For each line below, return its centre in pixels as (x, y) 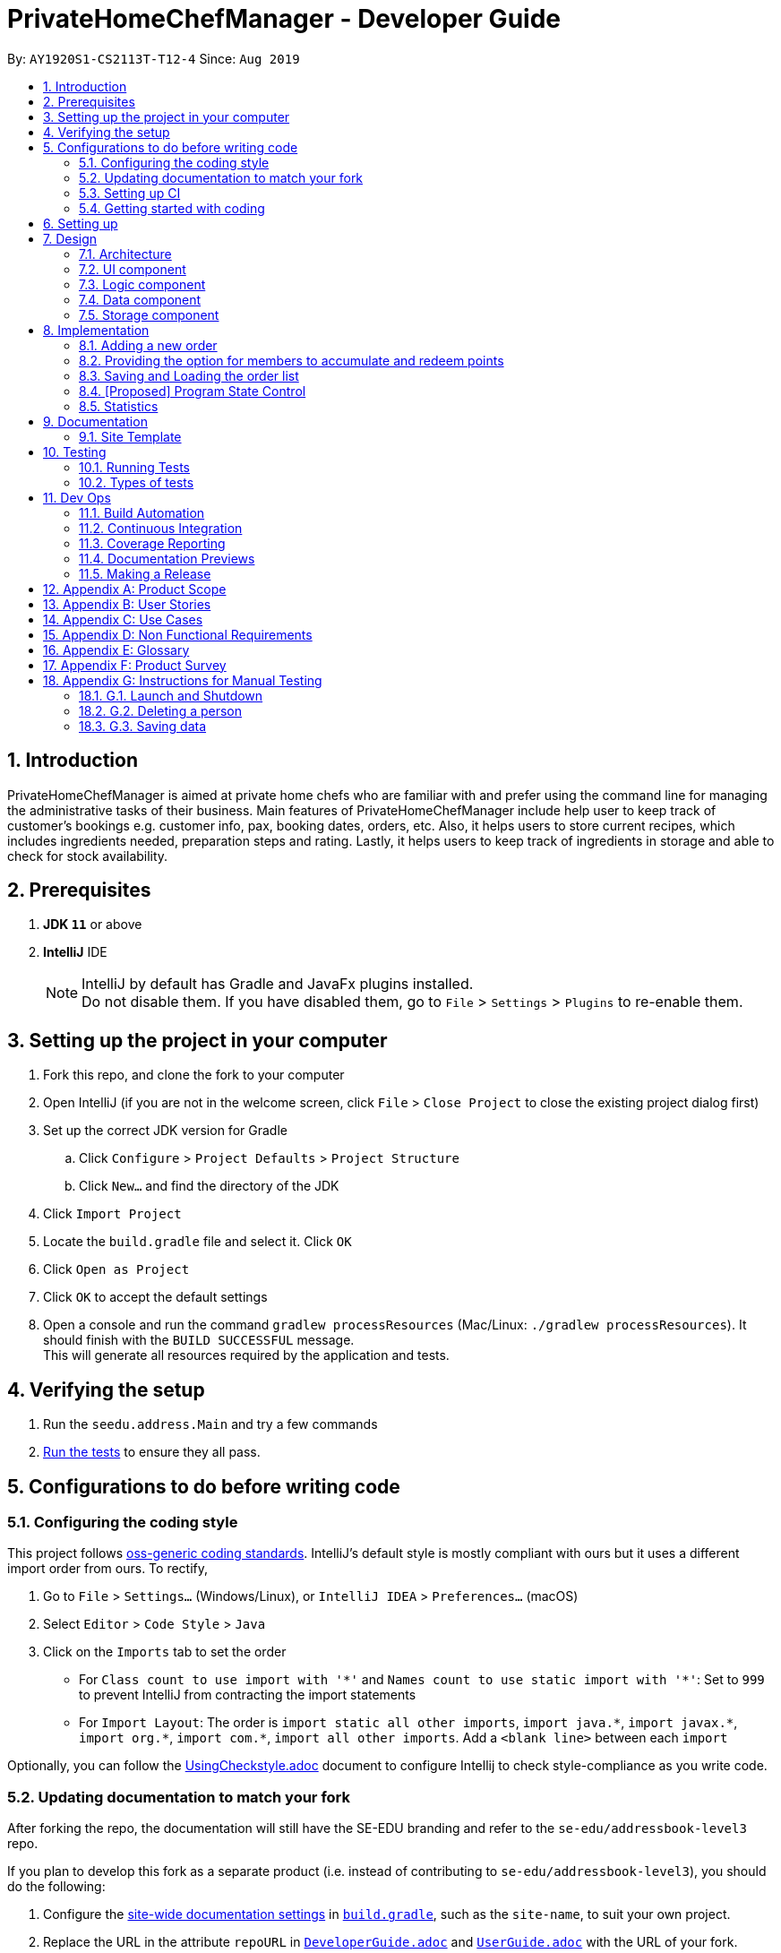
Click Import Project (112, 1214)
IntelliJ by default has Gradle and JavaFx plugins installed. (278, 984)
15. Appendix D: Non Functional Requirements (178, 634)
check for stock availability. (88, 856)
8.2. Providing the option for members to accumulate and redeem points (292, 360)
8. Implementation (96, 330)
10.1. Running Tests (135, 467)
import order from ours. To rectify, (108, 1569)
